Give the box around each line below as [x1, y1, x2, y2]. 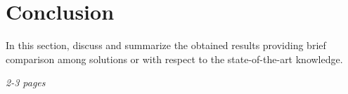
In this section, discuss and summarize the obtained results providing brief [6, 38, 326, 53]
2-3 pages [6, 75, 46, 90]
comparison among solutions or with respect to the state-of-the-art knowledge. [6, 51, 343, 66]
